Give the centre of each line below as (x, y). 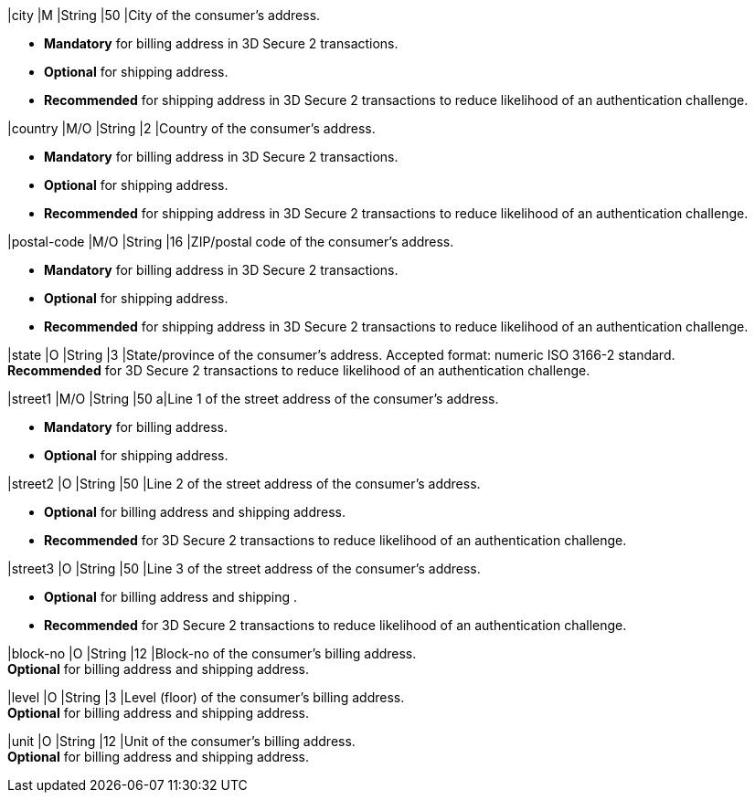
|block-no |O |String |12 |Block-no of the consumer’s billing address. (212, 653)
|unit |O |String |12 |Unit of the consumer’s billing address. (181, 741)
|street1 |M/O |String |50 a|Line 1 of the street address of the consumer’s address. (253, 399)
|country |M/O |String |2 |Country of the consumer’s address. (191, 128)
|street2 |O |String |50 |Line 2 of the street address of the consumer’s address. (244, 484)
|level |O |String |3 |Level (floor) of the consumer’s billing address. (206, 697)
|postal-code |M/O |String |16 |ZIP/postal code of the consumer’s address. (231, 242)
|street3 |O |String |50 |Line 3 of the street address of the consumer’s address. (244, 568)
